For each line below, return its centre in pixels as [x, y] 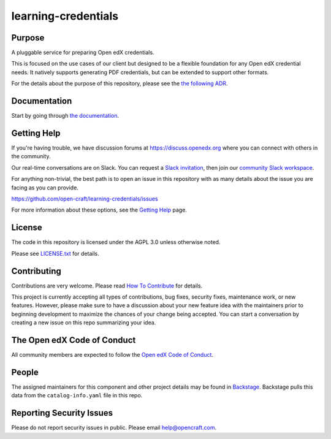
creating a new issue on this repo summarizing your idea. [84, 323]
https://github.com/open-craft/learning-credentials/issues [85, 199]
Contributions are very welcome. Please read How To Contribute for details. [107, 286]
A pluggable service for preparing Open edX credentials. [83, 53]
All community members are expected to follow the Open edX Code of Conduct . [112, 355]
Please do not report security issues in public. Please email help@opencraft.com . [114, 428]
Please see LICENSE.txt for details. [55, 253]
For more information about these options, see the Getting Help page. [99, 210]
